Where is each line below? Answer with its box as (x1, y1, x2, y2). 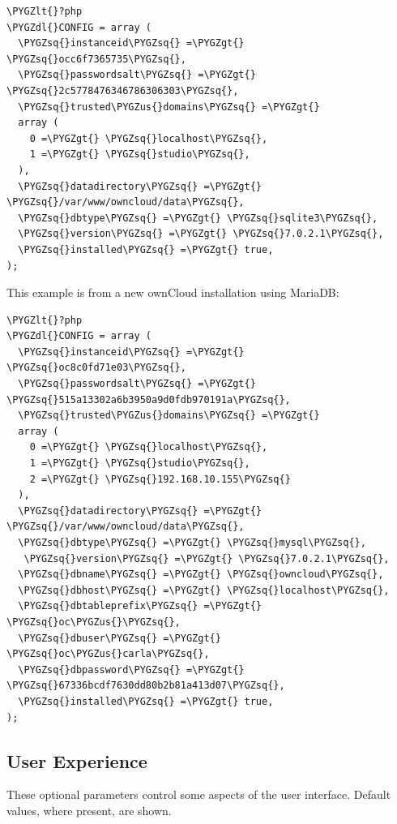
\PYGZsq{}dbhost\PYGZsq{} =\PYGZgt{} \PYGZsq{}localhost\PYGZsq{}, (18, 584, 390, 596)
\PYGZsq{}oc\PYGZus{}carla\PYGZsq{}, (6, 648, 210, 660)
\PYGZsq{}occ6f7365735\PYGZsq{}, (6, 53, 186, 65)
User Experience (6, 748, 147, 773)
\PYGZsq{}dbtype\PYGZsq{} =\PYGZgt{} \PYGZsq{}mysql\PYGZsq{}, (18, 537, 366, 548)
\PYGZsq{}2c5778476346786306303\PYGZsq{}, (6, 84, 239, 97)
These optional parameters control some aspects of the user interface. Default (6, 786, 391, 803)
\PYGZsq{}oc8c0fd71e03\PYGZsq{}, (6, 362, 186, 374)
